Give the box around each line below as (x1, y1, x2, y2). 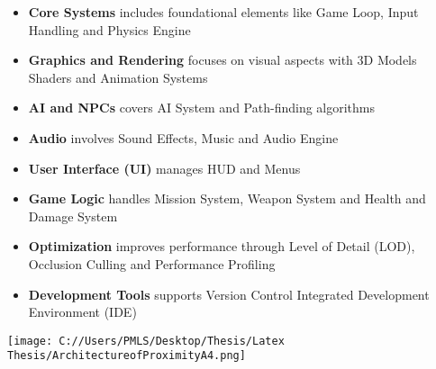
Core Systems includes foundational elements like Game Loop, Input (28, 3, 419, 21)
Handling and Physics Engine (28, 20, 191, 39)
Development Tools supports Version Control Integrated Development (28, 284, 430, 303)
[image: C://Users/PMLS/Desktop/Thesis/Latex (7, 334, 285, 347)
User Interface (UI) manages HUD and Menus (28, 158, 301, 177)
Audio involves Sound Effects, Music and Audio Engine (28, 128, 339, 147)
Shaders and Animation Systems (28, 67, 208, 86)
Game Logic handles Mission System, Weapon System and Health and (28, 189, 426, 208)
